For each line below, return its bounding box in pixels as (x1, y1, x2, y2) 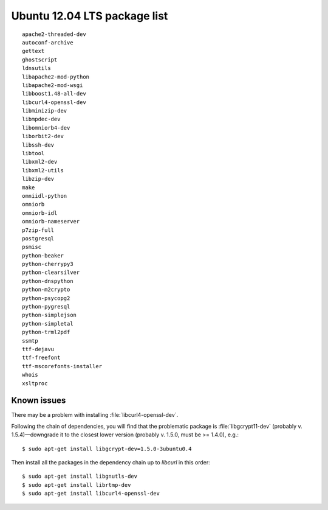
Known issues (11, 396, 66, 406)
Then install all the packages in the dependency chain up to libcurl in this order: (11, 459, 210, 466)
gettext (22, 47, 45, 55)
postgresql (22, 235, 55, 242)
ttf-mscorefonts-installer (22, 363, 103, 369)
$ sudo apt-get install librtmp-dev (22, 481, 131, 488)
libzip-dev (22, 175, 55, 183)
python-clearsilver (22, 269, 80, 276)
